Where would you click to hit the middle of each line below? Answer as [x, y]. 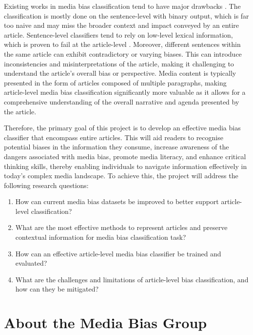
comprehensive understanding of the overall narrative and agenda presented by [122, 101]
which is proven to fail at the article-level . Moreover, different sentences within [122, 44]
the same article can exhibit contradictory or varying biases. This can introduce [123, 53]
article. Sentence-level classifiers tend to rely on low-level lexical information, [118, 34]
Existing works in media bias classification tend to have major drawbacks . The [122, 6]
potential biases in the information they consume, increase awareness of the [117, 147]
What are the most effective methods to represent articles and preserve [121, 227]
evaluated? [31, 263]
